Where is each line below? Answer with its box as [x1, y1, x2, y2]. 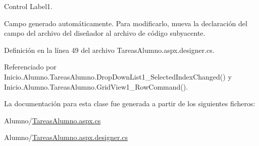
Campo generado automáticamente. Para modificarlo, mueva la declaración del [4, 18, 247, 28]
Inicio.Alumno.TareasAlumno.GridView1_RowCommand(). [4, 81, 188, 92]
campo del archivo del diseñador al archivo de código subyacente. [4, 28, 205, 38]
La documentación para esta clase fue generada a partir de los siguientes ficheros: [4, 98, 255, 109]
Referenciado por [4, 61, 57, 72]
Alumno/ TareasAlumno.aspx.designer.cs [4, 132, 128, 142]
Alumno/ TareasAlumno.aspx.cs [4, 115, 101, 125]
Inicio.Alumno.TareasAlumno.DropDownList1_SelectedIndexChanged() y [4, 71, 232, 82]
